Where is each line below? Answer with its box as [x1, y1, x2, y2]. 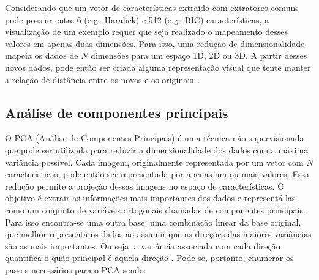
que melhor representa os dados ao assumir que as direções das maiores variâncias [5, 227, 312, 240]
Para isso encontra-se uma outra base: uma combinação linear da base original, [5, 215, 301, 228]
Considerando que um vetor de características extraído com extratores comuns [5, 1, 299, 13]
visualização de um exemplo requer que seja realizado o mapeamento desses [5, 25, 288, 38]
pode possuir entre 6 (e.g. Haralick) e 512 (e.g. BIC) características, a [5, 13, 269, 26]
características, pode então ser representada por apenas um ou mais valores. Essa [5, 168, 309, 180]
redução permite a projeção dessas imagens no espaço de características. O [5, 179, 285, 192]
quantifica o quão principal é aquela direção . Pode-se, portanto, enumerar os [5, 251, 294, 264]
